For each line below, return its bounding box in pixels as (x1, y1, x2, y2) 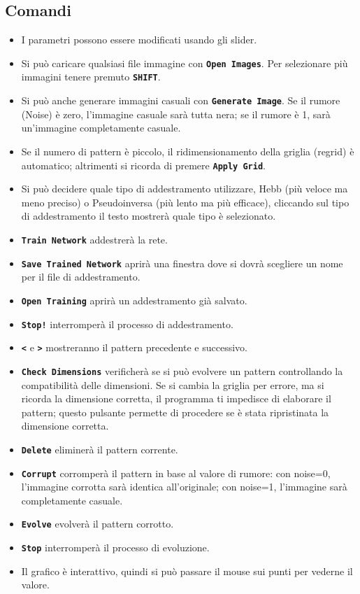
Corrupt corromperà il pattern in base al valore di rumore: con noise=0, (21, 465, 331, 480)
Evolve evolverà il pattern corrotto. (21, 516, 174, 531)
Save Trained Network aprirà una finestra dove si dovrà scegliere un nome (21, 255, 343, 270)
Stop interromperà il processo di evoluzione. (21, 540, 210, 555)
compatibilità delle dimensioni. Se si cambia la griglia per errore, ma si (21, 377, 324, 392)
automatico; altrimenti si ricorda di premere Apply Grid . (21, 157, 266, 172)
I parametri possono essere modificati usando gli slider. (21, 32, 257, 47)
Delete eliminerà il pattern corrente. (21, 441, 178, 456)
